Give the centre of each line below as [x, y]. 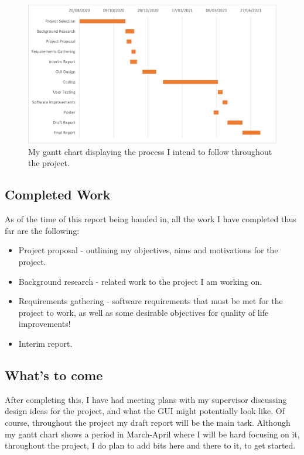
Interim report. [45, 343]
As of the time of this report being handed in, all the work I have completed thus [151, 219]
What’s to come [54, 375]
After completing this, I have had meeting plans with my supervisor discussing [146, 399]
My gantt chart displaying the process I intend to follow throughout [150, 151]
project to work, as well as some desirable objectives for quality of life [144, 312]
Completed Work [58, 194]
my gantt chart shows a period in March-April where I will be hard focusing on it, [152, 434]
